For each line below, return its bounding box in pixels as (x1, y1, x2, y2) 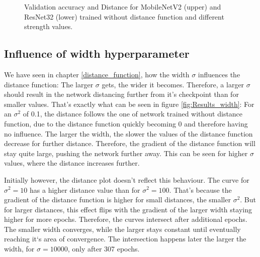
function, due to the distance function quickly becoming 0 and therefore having (4, 118, 248, 128)
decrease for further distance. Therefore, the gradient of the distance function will (4, 138, 255, 149)
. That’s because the (169, 184, 232, 195)
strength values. (24, 21, 73, 32)
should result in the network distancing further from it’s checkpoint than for (4, 89, 239, 99)
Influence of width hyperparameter (4, 46, 190, 61)
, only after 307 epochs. (67, 243, 140, 254)
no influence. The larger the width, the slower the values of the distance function (4, 128, 253, 139)
